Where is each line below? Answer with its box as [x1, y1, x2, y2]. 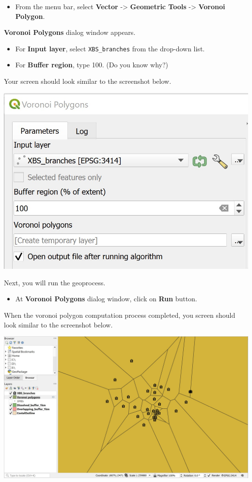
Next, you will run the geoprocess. [4, 277, 106, 287]
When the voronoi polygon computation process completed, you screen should [4, 310, 236, 320]
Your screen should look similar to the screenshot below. [4, 76, 172, 86]
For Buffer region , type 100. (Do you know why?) [15, 60, 168, 70]
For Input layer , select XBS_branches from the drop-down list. [15, 43, 205, 53]
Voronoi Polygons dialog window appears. [4, 27, 136, 37]
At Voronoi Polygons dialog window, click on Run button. [15, 294, 197, 304]
